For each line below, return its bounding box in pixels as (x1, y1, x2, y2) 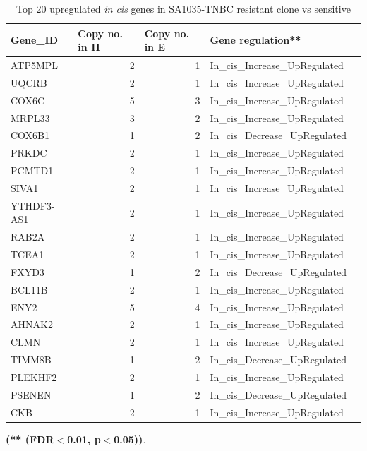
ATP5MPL (11, 58, 59, 73)
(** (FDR (6, 431, 54, 446)
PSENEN (11, 387, 52, 402)
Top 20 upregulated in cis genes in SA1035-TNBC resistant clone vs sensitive (16, 1, 351, 16)
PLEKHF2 (11, 369, 57, 384)
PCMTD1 (11, 163, 54, 178)
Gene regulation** (210, 32, 301, 47)
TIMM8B (11, 352, 52, 367)
